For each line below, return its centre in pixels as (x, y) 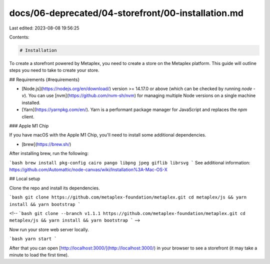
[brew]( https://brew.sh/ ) (46, 144)
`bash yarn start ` (33, 239)
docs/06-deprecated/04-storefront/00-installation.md (126, 13)
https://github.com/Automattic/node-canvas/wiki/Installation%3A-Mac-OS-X (88, 169)
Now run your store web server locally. (49, 229)
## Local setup (25, 179)
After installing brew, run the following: (49, 153)
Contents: (19, 37)
